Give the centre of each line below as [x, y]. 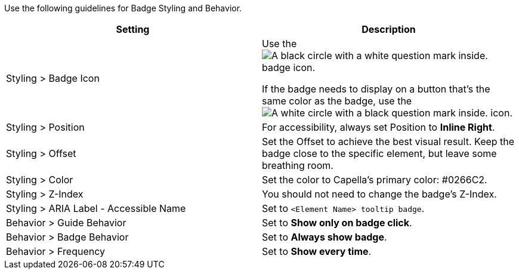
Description [389, 29]
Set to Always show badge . [325, 237]
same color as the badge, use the [337, 101]
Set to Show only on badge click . [337, 223]
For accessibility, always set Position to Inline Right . [379, 127]
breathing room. [298, 165]
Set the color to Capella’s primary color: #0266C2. [375, 180]
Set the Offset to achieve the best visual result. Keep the [388, 141]
